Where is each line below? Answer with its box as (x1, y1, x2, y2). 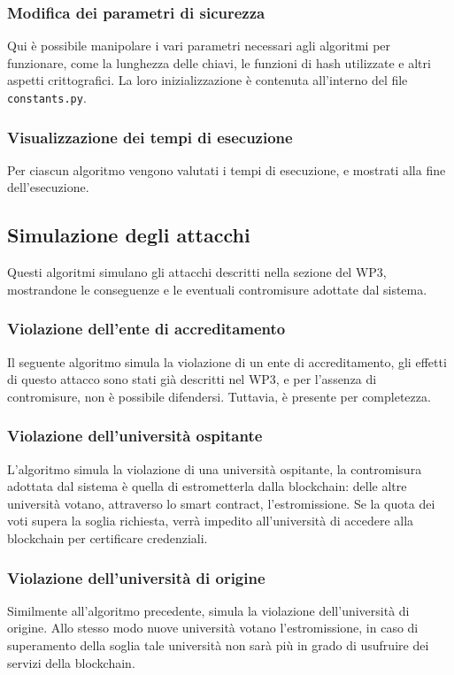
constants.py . (7, 88, 87, 106)
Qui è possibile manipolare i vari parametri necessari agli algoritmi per (7, 36, 391, 55)
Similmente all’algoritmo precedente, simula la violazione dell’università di (7, 601, 410, 619)
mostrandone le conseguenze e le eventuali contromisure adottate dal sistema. (7, 280, 427, 298)
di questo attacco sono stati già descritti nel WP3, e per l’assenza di (7, 370, 377, 388)
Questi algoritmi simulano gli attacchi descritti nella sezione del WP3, (7, 263, 387, 281)
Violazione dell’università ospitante (7, 425, 263, 447)
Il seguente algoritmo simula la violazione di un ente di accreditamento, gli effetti (7, 352, 447, 371)
